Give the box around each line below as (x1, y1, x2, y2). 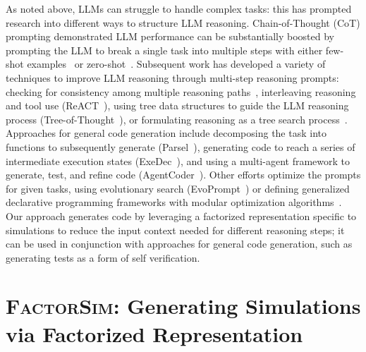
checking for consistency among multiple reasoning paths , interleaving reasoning (6, 84, 356, 99)
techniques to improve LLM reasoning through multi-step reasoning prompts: (6, 70, 339, 85)
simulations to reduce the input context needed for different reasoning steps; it (6, 222, 345, 237)
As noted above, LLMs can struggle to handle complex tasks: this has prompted (6, 1, 352, 16)
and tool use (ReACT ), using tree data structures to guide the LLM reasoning (6, 98, 349, 113)
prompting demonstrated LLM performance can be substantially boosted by (6, 29, 335, 44)
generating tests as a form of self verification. (6, 250, 200, 265)
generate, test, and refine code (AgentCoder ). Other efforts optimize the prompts (6, 167, 361, 182)
